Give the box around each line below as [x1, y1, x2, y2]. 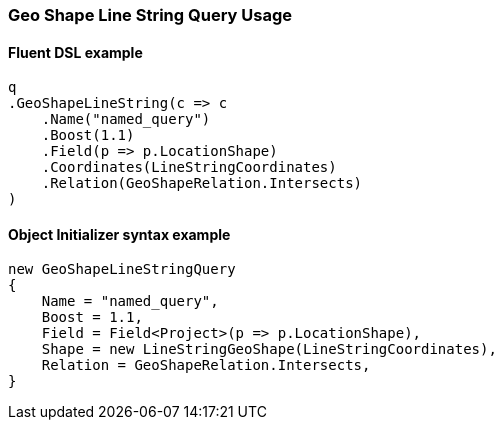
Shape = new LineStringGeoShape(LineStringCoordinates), [41, 341, 497, 358]
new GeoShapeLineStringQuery [8, 261, 236, 278]
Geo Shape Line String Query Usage [8, 5, 293, 25]
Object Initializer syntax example [8, 225, 231, 243]
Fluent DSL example [8, 43, 143, 61]
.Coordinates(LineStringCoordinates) [41, 159, 337, 176]
